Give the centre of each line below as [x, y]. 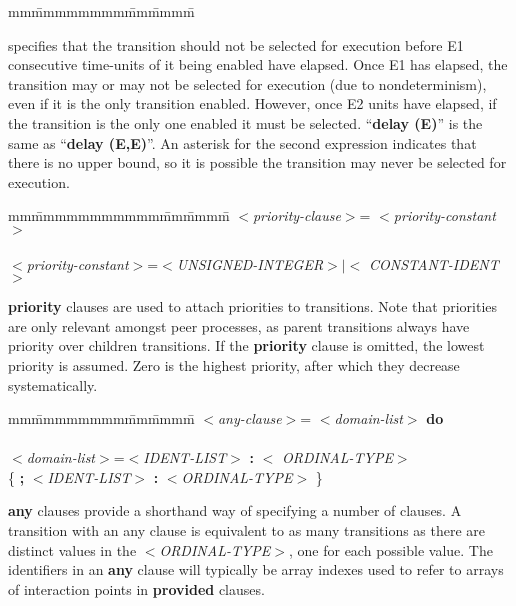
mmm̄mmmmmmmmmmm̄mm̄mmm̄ [119, 215]
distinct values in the [72, 549]
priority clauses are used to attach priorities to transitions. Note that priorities [253, 306]
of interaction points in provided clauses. [136, 588]
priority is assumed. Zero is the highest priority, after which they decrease [234, 364]
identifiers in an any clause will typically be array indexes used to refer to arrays [256, 569]
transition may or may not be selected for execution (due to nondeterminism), [247, 83]
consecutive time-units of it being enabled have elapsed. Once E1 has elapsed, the [258, 64]
